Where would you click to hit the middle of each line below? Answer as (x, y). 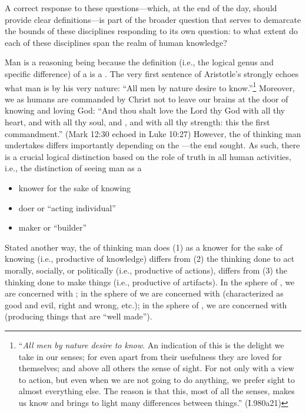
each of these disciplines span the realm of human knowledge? (116, 42)
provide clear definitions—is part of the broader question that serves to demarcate (153, 19)
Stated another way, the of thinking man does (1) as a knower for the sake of (144, 247)
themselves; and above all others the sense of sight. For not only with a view (156, 368)
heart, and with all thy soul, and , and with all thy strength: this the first (137, 122)
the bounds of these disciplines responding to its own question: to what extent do (151, 31)
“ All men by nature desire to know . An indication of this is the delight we (151, 344)
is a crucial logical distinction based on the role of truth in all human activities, (148, 156)
